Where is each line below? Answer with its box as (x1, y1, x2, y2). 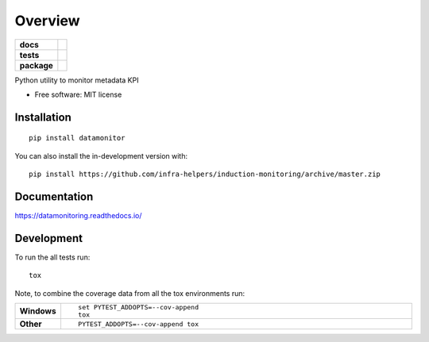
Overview (14, 12, 80, 29)
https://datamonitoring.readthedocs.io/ (14, 211, 142, 221)
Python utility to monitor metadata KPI (14, 75, 139, 85)
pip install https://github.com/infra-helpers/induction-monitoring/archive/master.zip (29, 170, 381, 179)
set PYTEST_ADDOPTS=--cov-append (78, 303, 199, 312)
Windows (19, 305, 56, 317)
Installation (14, 110, 71, 124)
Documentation (14, 190, 94, 203)
